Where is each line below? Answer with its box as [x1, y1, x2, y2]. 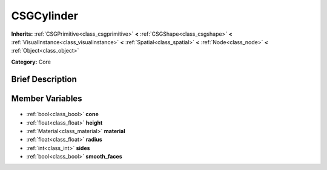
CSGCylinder [11, 9, 79, 22]
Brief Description [11, 74, 77, 84]
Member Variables [11, 93, 82, 103]
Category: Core [11, 58, 51, 65]
